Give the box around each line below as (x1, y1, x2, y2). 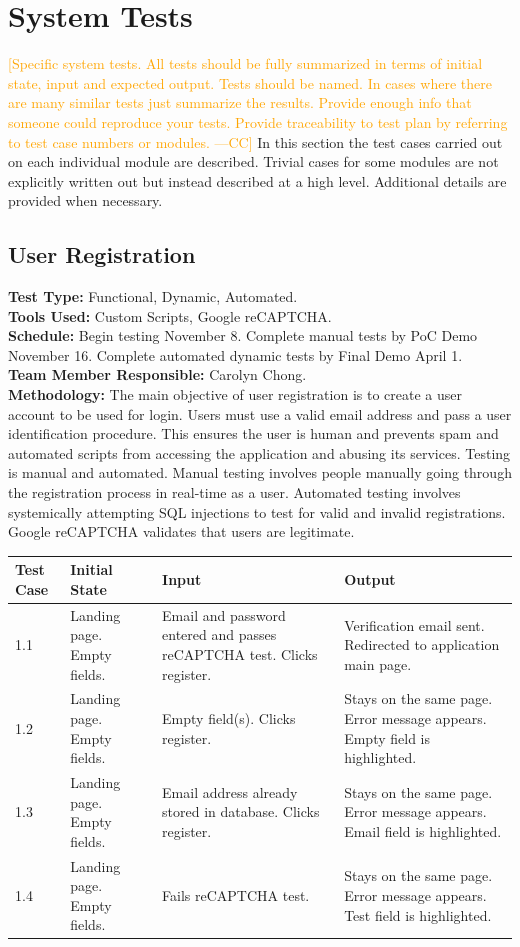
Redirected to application (344, 634, 500, 655)
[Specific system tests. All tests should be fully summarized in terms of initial (8, 53, 483, 74)
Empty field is (344, 727, 430, 748)
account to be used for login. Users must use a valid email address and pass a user (8, 403, 512, 424)
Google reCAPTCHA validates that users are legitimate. (8, 521, 355, 542)
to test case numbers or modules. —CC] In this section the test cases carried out (8, 131, 503, 152)
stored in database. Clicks (162, 801, 320, 822)
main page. (344, 653, 412, 674)
